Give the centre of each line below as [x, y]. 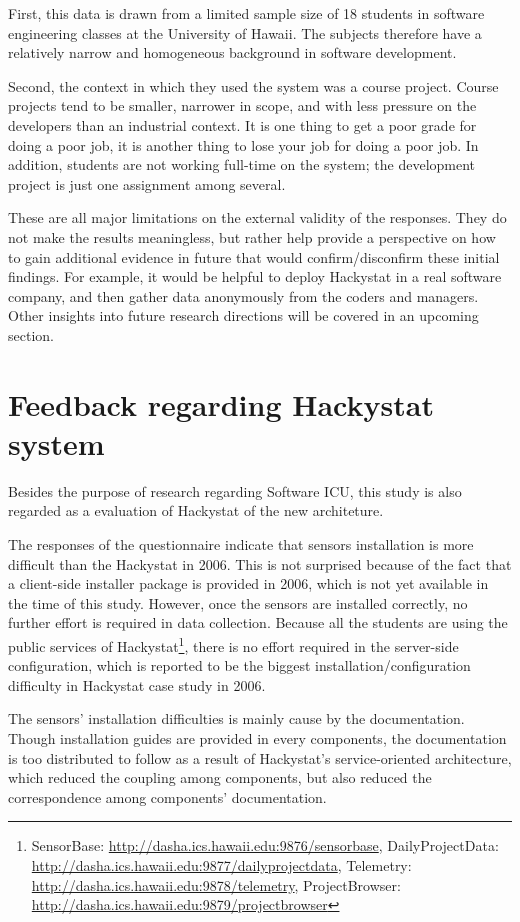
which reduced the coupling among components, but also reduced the [220, 777]
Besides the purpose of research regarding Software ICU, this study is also [235, 490]
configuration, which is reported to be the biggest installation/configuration [239, 665]
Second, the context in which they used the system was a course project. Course [253, 85]
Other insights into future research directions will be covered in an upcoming [243, 315]
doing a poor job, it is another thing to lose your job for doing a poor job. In [243, 144]
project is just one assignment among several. [147, 183]
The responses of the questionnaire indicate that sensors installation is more [241, 544]
